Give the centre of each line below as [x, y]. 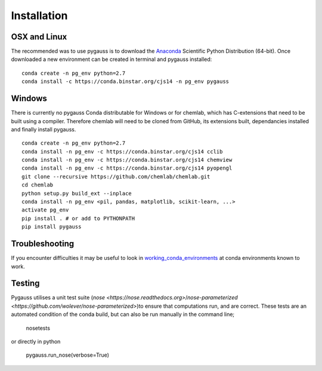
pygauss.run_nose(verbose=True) [68, 355]
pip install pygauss [52, 227]
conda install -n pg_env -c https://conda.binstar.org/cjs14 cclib [122, 151]
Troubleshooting [43, 244]
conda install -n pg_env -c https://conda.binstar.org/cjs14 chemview [127, 160]
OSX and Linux [39, 37]
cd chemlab [38, 185]
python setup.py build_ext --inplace [77, 193]
